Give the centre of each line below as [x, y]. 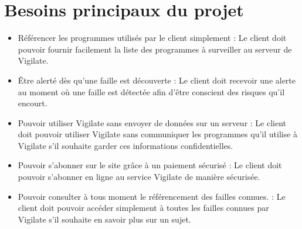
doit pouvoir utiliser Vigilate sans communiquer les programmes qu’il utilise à [158, 134]
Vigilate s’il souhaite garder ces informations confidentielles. [125, 145]
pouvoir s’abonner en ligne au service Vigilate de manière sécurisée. [139, 177]
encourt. [33, 103]
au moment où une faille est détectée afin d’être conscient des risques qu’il [151, 91]
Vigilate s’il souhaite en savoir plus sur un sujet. [104, 219]
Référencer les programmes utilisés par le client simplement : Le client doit [152, 38]
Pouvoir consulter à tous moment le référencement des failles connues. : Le [152, 196]
